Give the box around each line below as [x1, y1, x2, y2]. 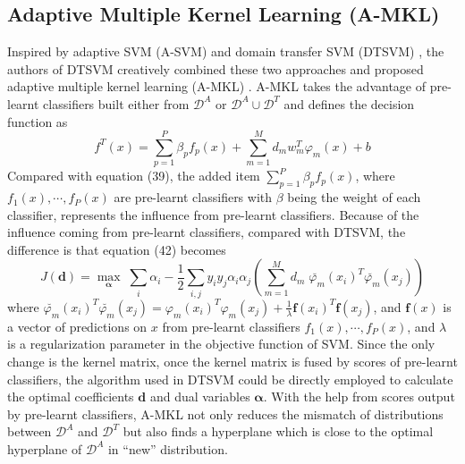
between [7, 422, 52, 441]
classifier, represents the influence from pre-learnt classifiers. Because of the [7, 205, 419, 224]
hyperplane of [7, 439, 82, 458]
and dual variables [149, 387, 250, 406]
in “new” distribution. [107, 439, 228, 458]
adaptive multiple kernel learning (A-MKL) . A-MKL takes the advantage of [7, 77, 426, 96]
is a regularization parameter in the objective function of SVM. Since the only [7, 334, 435, 353]
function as [7, 112, 68, 131]
